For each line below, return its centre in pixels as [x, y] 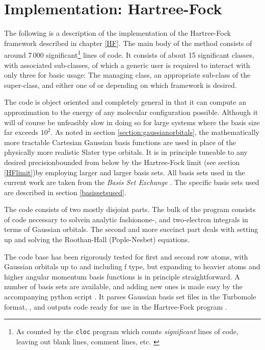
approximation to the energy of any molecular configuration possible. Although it [131, 112]
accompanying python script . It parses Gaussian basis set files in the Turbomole [130, 297]
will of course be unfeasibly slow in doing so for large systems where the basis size [132, 122]
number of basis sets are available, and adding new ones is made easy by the [123, 286]
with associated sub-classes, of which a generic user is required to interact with [127, 65]
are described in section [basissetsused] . [65, 192]
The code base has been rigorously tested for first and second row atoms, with [126, 256]
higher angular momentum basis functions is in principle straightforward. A [122, 276]
